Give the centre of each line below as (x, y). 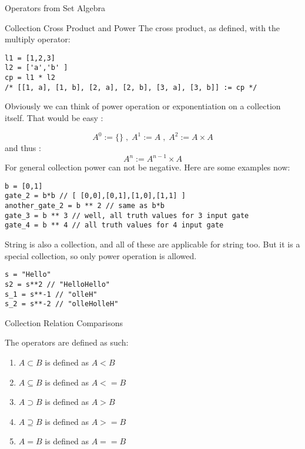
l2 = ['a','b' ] (36, 68)
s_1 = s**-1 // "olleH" (51, 294)
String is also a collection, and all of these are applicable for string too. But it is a (152, 244)
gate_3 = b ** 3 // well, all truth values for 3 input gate (127, 215)
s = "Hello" (28, 275)
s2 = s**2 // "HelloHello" (57, 284)
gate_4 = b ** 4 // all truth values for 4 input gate (114, 225)
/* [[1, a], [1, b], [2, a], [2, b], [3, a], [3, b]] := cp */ (131, 87)
